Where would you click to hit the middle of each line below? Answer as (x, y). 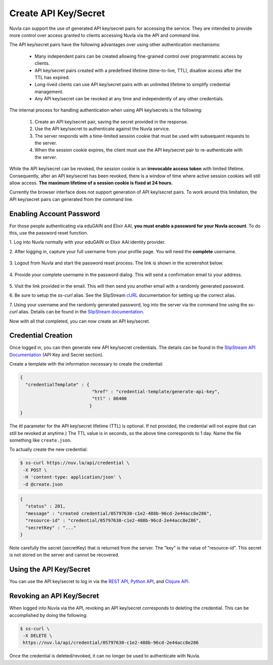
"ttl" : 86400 (109, 399)
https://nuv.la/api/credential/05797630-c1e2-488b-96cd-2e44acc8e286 (111, 643)
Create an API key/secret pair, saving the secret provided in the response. (111, 122)
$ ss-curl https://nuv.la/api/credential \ (75, 463)
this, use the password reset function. (49, 233)
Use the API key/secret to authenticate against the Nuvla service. (102, 129)
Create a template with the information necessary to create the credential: (86, 364)
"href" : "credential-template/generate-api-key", (156, 392)
